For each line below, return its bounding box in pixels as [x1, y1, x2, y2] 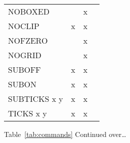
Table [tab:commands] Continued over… [4, 129, 126, 139]
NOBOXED [8, 6, 49, 17]
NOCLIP [8, 20, 39, 32]
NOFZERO [8, 35, 48, 46]
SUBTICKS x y [8, 93, 63, 104]
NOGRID [8, 49, 41, 61]
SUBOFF [8, 64, 41, 75]
